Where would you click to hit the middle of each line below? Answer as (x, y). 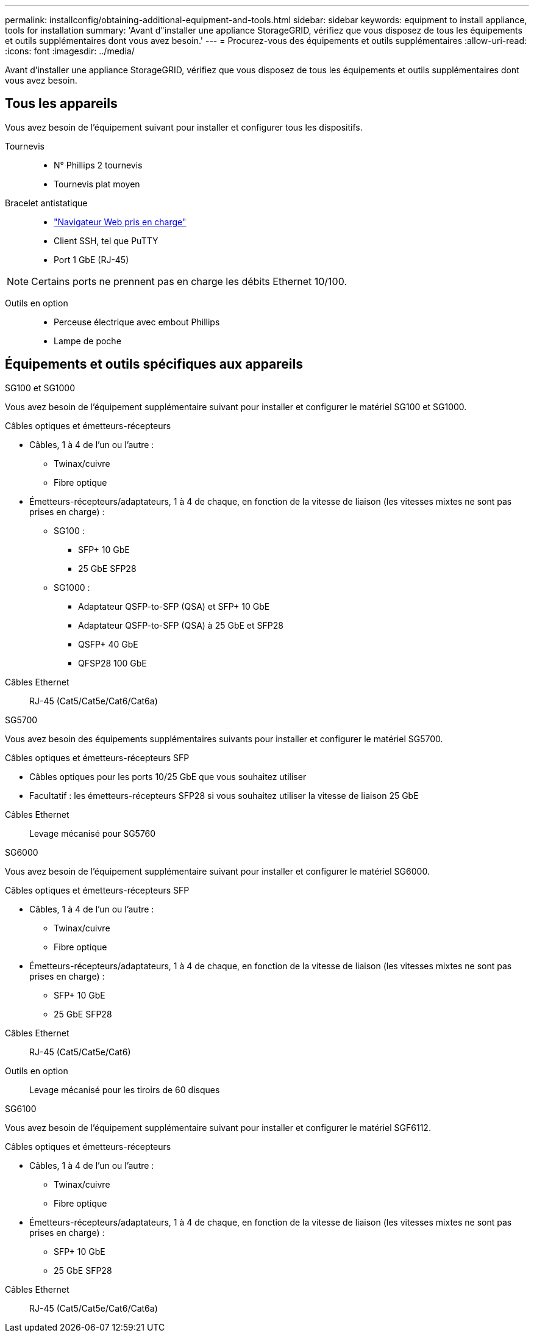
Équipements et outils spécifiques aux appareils (154, 364)
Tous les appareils (61, 104)
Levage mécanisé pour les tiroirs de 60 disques (125, 1089)
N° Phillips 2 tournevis (98, 165)
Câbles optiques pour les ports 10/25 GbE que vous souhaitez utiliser (168, 776)
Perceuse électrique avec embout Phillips (137, 322)
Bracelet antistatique (46, 203)
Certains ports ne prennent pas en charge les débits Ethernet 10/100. (189, 281)
